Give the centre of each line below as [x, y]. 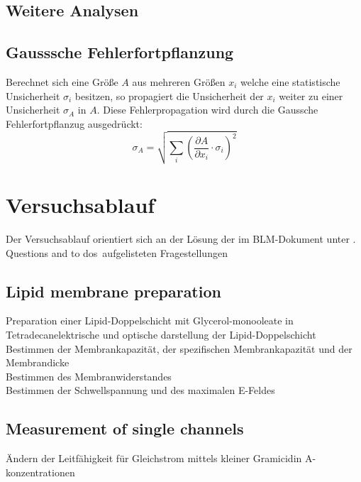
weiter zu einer [311, 95]
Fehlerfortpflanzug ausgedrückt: [74, 123]
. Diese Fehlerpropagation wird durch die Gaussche [207, 110]
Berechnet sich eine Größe [62, 81]
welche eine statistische [290, 81]
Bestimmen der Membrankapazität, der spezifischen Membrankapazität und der [179, 348]
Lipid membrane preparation [113, 291]
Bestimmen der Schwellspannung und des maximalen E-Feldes [140, 390]
